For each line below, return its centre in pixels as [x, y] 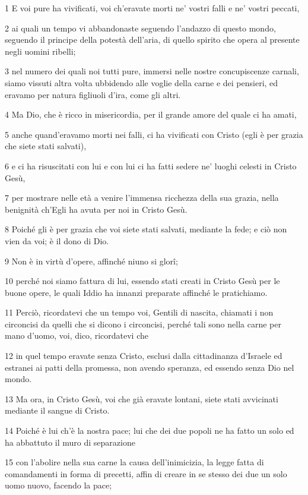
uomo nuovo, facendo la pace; [58, 485]
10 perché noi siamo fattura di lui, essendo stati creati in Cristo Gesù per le [142, 281]
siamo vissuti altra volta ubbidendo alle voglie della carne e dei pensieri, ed [142, 82]
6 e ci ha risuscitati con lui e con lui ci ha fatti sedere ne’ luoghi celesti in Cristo [151, 165]
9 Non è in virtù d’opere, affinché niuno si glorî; [91, 261]
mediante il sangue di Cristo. [57, 410]
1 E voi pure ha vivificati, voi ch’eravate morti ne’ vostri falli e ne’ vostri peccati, [152, 8]
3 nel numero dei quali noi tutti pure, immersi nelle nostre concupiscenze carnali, [152, 71]
